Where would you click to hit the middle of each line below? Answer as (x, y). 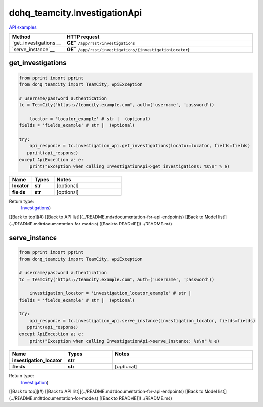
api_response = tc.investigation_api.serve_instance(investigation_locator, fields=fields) (142, 320)
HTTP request (83, 37)
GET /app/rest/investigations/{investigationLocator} (128, 49)
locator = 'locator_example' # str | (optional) (90, 119)
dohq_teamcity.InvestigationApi (75, 13)
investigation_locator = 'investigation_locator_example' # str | (111, 293)
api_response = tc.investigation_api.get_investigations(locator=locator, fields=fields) (140, 146)
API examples (23, 27)
